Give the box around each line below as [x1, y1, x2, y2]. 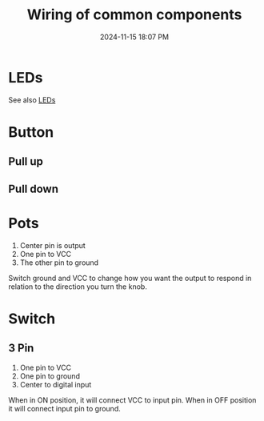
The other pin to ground [19, 258, 98, 267]
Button [8, 122, 54, 141]
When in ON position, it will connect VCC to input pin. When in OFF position [8, 395, 257, 405]
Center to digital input [19, 379, 92, 389]
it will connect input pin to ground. [8, 403, 122, 413]
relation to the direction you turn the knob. [8, 282, 148, 291]
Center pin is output [19, 240, 86, 250]
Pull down [8, 182, 58, 195]
